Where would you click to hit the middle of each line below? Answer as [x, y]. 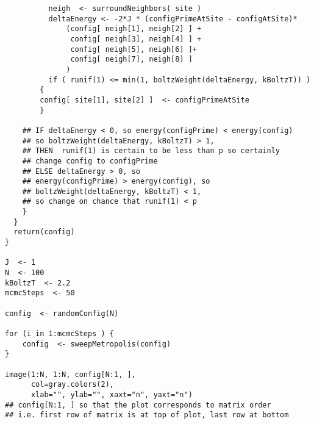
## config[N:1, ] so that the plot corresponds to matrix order [138, 405]
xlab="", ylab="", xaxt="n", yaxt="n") [112, 394]
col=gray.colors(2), [72, 385]
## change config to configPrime [90, 161]
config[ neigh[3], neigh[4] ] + [136, 39]
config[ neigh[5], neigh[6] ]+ [134, 49]
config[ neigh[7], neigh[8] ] [131, 59]
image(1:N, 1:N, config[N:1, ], [70, 374]
